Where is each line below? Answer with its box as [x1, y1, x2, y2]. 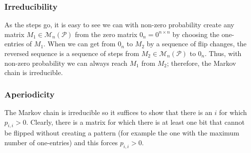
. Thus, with [205, 48, 242, 58]
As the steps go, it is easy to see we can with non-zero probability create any [4, 19, 234, 30]
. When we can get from [43, 38, 116, 49]
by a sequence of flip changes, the [146, 38, 247, 49]
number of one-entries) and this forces [4, 137, 118, 147]
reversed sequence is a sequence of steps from [4, 48, 139, 58]
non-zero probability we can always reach [4, 57, 127, 68]
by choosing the [172, 29, 220, 39]
